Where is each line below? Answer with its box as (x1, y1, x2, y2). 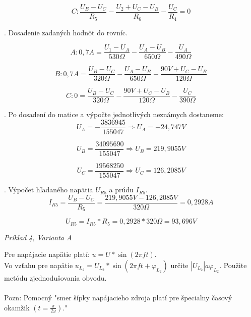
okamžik (4, 302, 30, 312)
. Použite (219, 259, 247, 270)
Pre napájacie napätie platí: (4, 249, 90, 259)
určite (170, 259, 189, 270)
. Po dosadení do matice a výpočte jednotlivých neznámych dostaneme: (4, 109, 224, 120)
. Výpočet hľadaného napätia (4, 184, 93, 195)
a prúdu (109, 184, 134, 195)
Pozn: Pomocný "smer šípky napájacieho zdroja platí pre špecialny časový (4, 292, 232, 303)
